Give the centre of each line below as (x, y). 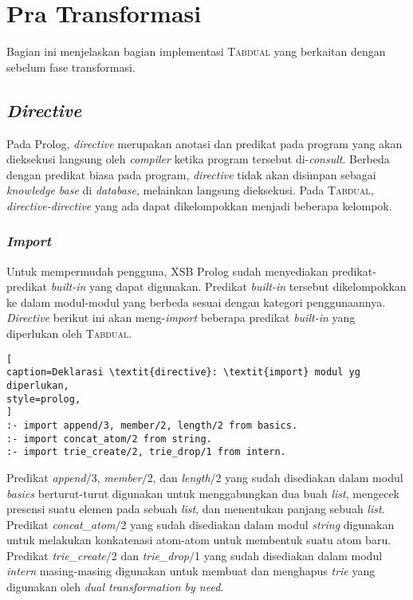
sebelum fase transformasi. (71, 67)
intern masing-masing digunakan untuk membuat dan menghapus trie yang (191, 571)
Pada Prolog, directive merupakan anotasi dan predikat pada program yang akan (205, 143)
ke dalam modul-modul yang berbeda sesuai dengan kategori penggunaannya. (196, 302)
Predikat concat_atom (61, 524)
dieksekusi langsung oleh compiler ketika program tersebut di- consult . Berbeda (198, 159)
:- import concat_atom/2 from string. (109, 439)
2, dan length (179, 477)
